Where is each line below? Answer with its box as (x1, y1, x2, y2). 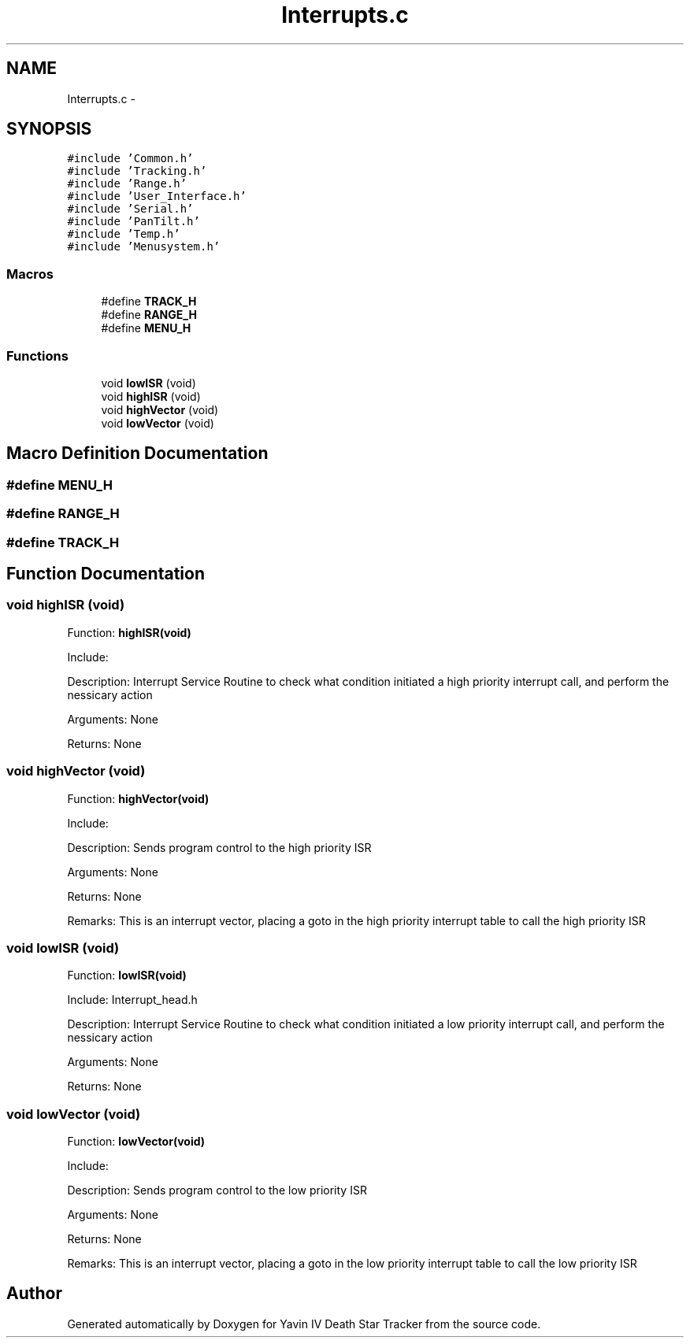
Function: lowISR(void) (67, 968, 187, 983)
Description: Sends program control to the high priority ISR (67, 840, 372, 854)
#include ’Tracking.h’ (67, 165, 207, 178)
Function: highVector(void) (67, 791, 210, 805)
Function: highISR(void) (67, 625, 191, 639)
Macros (6, 265, 54, 282)
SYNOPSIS (6, 119, 92, 139)
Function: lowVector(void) (67, 1135, 206, 1148)
